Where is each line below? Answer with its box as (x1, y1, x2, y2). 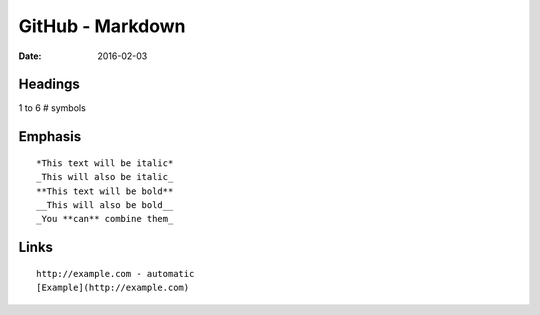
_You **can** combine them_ (36, 213, 174, 225)
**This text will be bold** (36, 185, 174, 197)
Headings (18, 76, 80, 93)
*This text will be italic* (36, 157, 174, 169)
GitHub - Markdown (18, 15, 186, 37)
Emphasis (18, 128, 82, 145)
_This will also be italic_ (36, 171, 174, 183)
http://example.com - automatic (36, 268, 195, 279)
